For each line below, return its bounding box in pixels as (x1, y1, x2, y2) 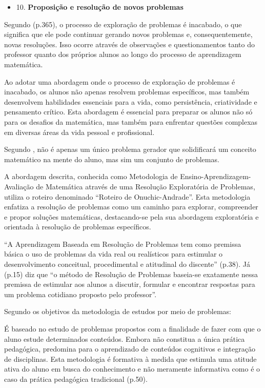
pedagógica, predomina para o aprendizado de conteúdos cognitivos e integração (4, 343, 255, 354)
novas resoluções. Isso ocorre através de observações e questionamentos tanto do (4, 38, 255, 49)
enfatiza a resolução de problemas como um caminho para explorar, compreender (4, 201, 258, 212)
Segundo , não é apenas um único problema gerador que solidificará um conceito (4, 144, 256, 154)
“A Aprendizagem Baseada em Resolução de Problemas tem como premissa (4, 238, 241, 249)
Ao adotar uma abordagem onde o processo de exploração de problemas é (4, 76, 235, 87)
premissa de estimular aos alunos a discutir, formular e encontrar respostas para (4, 279, 255, 289)
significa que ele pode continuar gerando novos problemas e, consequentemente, (4, 29, 253, 40)
